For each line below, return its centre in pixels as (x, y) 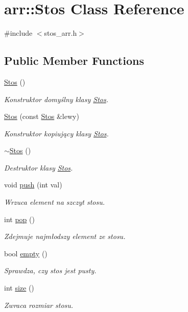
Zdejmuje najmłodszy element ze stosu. (65, 236)
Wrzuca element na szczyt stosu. (55, 202)
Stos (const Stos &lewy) (42, 116)
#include (18, 33)
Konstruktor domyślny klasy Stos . (56, 99)
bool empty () (26, 253)
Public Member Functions (74, 61)
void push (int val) (33, 185)
